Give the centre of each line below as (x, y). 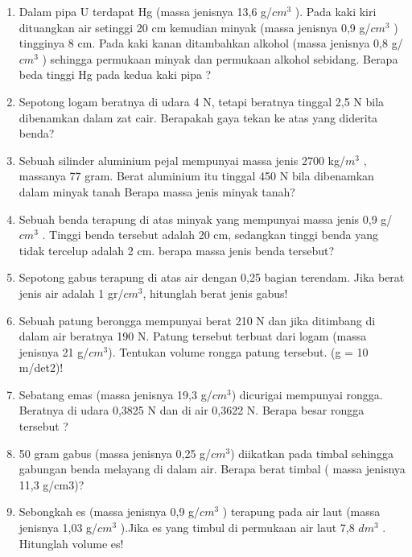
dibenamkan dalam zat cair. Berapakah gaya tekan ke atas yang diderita (198, 117)
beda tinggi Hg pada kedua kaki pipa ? (115, 74)
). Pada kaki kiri (336, 11)
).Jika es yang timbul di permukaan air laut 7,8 (237, 528)
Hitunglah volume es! (71, 543)
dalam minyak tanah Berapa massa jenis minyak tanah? (157, 191)
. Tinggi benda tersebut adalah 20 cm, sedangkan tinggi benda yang (210, 235)
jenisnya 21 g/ (54, 351)
